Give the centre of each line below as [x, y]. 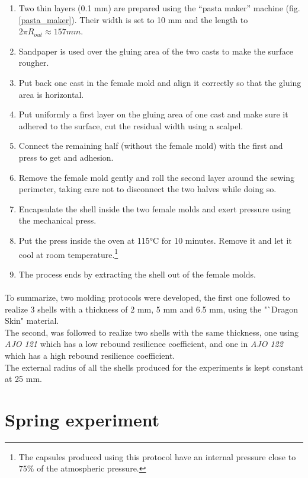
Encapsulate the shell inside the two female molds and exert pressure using [155, 208]
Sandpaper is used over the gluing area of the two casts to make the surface [156, 51]
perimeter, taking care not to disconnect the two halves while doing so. [147, 189]
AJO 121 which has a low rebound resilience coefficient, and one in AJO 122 [144, 344]
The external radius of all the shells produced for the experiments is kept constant [154, 367]
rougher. [34, 63]
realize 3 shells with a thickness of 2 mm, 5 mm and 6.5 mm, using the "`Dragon [152, 309]
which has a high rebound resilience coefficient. [90, 355]
